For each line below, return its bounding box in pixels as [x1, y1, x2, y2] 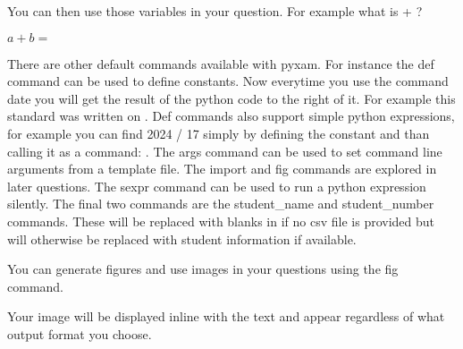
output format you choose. [7, 324, 152, 343]
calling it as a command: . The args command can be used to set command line [7, 141, 442, 160]
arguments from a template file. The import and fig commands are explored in [7, 159, 437, 178]
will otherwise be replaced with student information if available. [7, 229, 357, 248]
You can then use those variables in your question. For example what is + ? [7, 2, 423, 20]
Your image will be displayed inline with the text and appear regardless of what [7, 307, 445, 326]
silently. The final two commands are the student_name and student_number [7, 194, 434, 213]
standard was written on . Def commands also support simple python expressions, [7, 106, 455, 125]
